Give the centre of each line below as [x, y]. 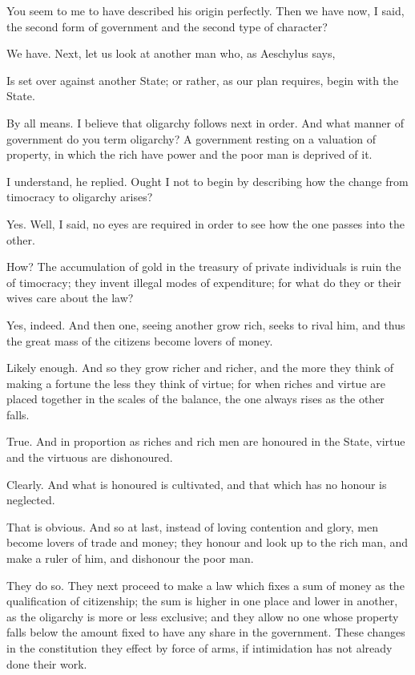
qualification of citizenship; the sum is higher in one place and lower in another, [202, 601]
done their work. [47, 663]
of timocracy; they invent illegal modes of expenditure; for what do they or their [204, 282]
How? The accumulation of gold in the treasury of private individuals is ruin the [204, 267]
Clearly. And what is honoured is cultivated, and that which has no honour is [197, 484]
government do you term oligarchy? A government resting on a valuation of [191, 138]
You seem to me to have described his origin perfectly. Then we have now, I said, [205, 10]
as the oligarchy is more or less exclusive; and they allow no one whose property [203, 616]
